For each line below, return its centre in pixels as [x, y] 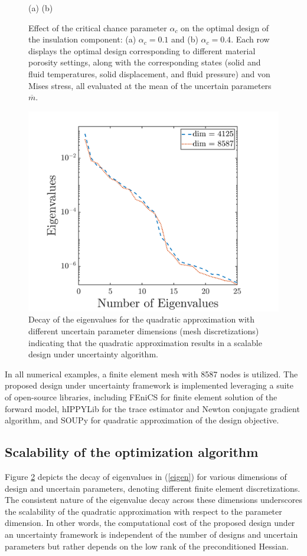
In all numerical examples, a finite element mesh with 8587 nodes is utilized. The [151, 374]
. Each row [250, 39]
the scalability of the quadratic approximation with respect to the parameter [143, 511]
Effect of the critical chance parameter [98, 27]
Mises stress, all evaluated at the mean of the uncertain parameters [150, 85]
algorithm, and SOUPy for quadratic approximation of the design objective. [142, 420]
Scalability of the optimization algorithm [132, 452]
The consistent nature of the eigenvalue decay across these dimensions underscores [153, 500]
